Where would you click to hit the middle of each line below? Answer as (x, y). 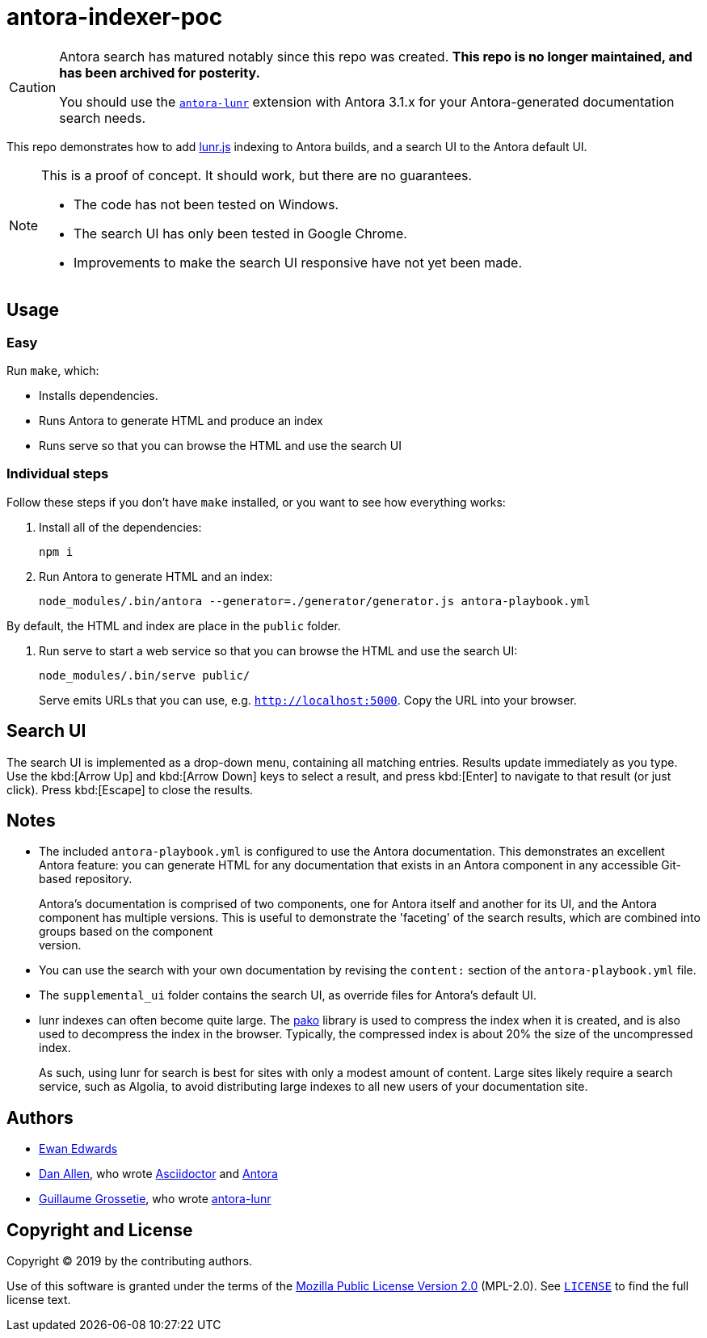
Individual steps (58, 474)
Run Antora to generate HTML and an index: (156, 576)
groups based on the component (126, 932)
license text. (39, 1300)
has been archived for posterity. (160, 72)
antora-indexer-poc (115, 17)
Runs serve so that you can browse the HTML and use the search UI (220, 445)
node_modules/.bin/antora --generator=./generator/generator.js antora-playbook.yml (315, 601)
